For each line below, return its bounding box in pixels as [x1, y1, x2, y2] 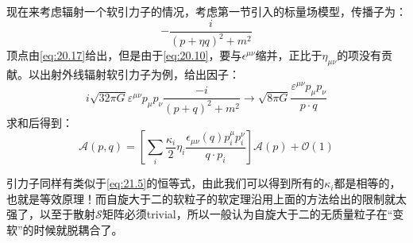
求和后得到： [6, 114, 73, 130]
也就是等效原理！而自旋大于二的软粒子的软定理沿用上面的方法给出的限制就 [6, 190, 396, 206]
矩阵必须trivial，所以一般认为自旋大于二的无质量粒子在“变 [102, 206, 404, 222]
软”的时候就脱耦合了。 [6, 222, 123, 238]
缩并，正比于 [255, 47, 322, 63]
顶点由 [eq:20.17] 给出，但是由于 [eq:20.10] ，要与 [6, 47, 242, 63]
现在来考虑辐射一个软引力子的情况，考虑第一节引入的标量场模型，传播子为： [6, 3, 407, 19]
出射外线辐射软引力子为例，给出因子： [39, 65, 240, 82]
